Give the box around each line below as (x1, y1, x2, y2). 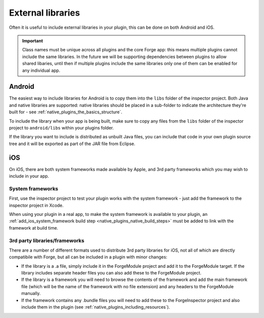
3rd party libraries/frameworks (9, 237, 85, 244)
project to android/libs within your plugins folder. (9, 125, 114, 130)
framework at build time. (9, 225, 59, 231)
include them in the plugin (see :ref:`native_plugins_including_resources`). (21, 304, 170, 310)
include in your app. (9, 173, 49, 179)
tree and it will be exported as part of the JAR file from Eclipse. (9, 141, 135, 147)
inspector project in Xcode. (9, 202, 64, 208)
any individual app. (22, 67, 61, 73)
